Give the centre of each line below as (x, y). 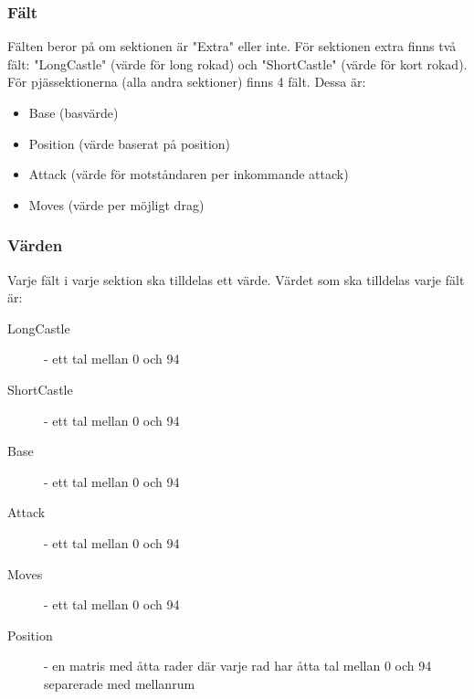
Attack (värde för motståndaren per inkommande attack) (189, 174)
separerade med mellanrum (120, 683)
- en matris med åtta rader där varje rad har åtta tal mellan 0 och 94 (238, 666)
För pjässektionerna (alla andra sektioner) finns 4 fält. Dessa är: (187, 82)
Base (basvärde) (74, 112)
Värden (35, 245)
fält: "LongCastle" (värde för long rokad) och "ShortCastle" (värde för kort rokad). (237, 64)
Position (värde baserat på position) (130, 143)
